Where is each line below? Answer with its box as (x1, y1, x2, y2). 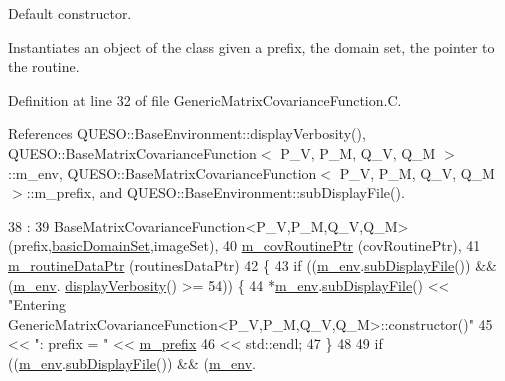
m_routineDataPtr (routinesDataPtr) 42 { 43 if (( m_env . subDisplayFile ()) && (8, 254, 497, 275)
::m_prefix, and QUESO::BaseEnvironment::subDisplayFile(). (26, 182, 405, 203)
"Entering (8, 294, 66, 315)
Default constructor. (8, 3, 132, 23)
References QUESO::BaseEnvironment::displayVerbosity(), (8, 123, 366, 144)
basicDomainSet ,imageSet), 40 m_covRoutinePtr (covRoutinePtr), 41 (52, 235, 481, 256)
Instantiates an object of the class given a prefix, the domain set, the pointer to (8, 36, 495, 57)
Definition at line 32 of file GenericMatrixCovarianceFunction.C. (8, 89, 402, 110)
